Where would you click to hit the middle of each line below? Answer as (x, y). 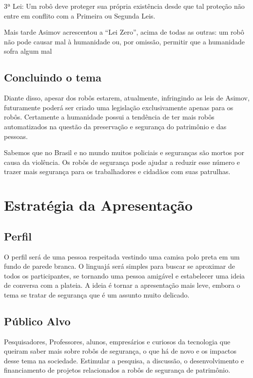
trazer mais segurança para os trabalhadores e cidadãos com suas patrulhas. (117, 171)
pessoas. (16, 136)
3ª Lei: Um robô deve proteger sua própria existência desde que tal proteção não (124, 6)
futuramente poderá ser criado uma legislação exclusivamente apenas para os (119, 107)
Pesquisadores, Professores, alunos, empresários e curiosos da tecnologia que (117, 341)
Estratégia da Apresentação (98, 205)
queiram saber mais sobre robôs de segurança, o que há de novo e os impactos (120, 351)
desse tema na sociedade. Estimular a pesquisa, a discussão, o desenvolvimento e (124, 360)
